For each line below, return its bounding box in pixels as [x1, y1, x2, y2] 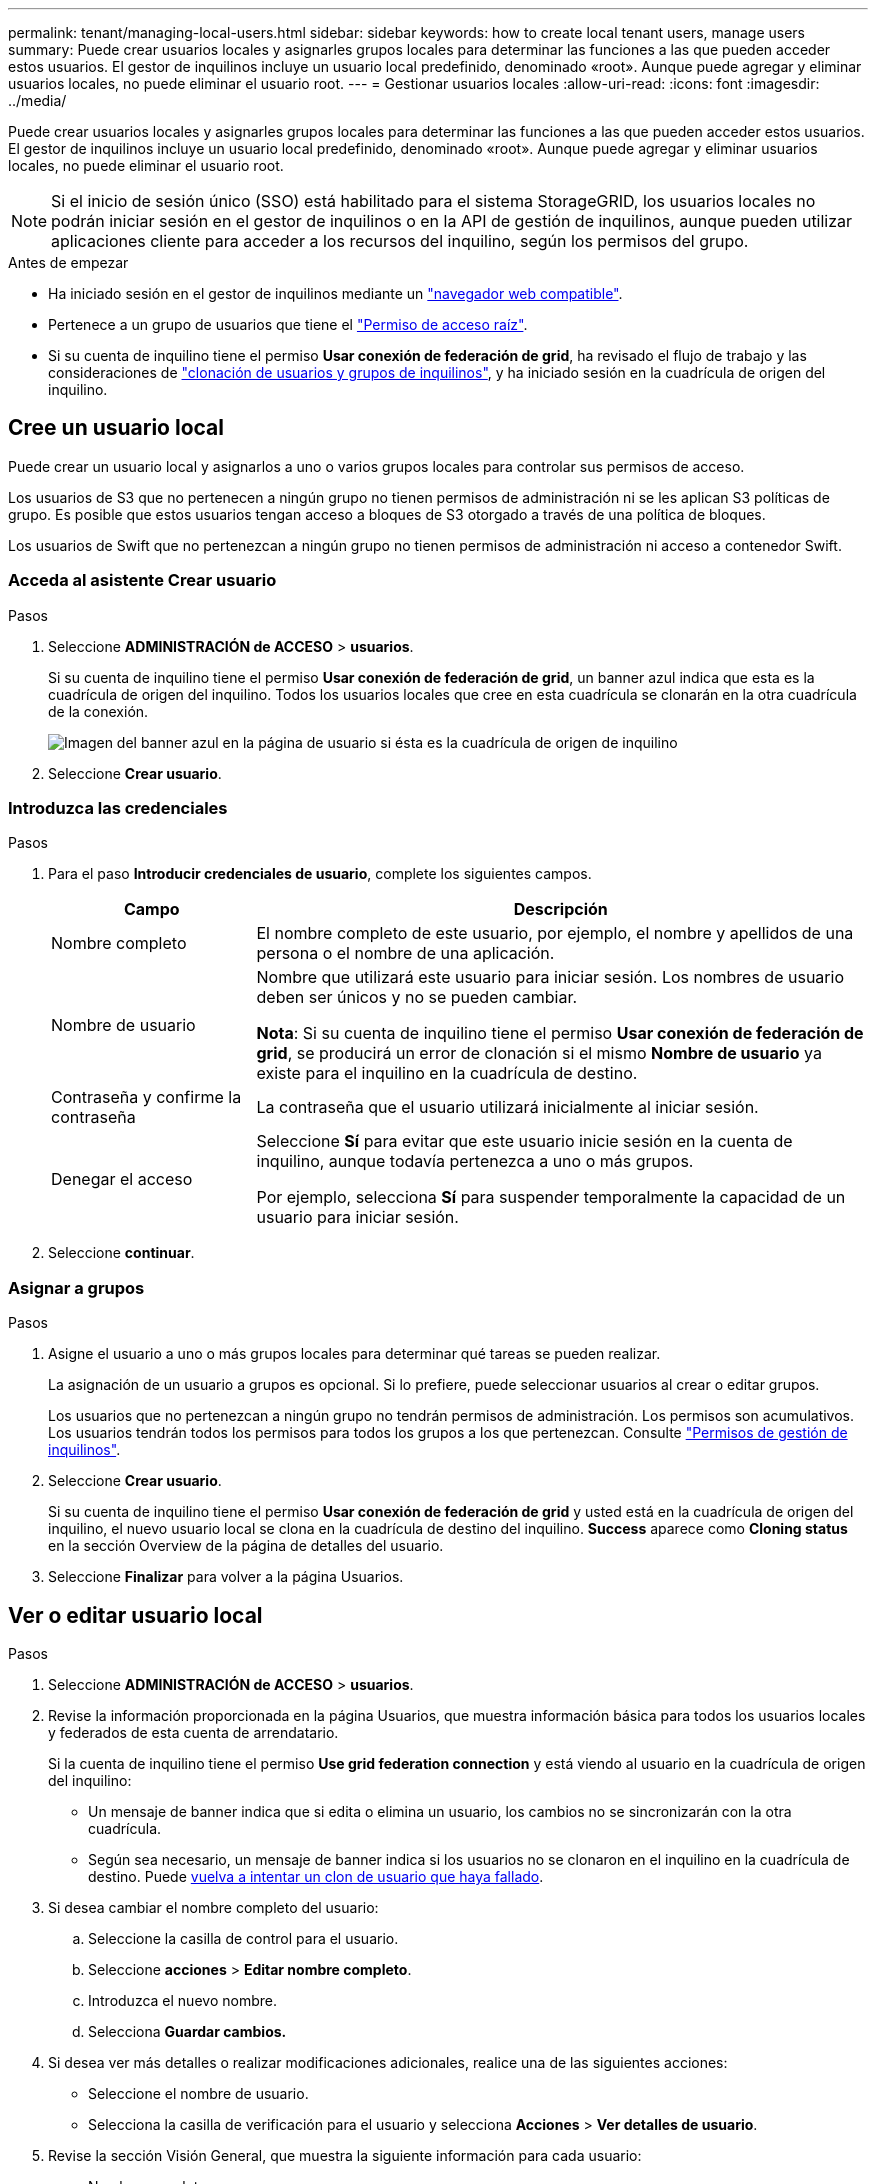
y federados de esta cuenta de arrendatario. [48, 1723, 339, 1741]
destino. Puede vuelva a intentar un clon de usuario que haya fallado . [88, 1867, 544, 1885]
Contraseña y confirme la [51, 1087, 242, 1108]
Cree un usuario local [8, 415, 224, 441]
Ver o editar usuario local [8, 1602, 263, 1628]
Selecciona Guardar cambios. [88, 2022, 287, 2040]
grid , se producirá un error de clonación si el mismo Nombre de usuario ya [256, 1043, 822, 1064]
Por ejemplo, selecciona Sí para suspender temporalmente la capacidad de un [256, 1187, 846, 1208]
